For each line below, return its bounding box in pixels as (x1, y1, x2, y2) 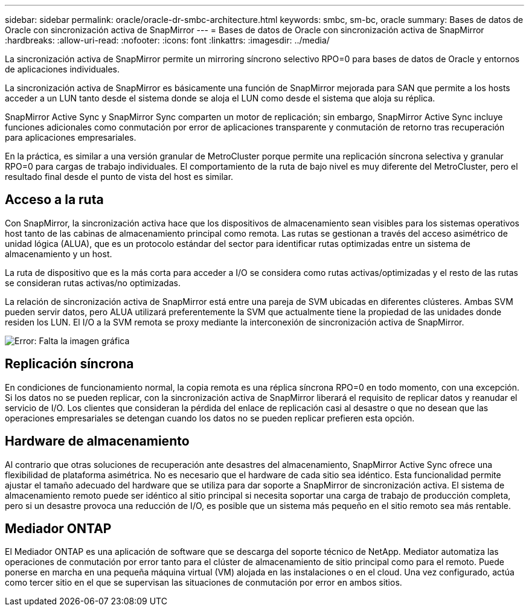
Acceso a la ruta (5, 192, 104, 208)
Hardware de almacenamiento (5, 433, 190, 449)
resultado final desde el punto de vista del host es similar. (5, 171, 234, 182)
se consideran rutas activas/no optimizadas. (5, 277, 181, 288)
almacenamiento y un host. (5, 248, 112, 259)
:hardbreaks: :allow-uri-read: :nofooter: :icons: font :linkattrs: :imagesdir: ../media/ (5, 35, 330, 45)
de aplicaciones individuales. (5, 64, 120, 74)
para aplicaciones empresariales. (5, 132, 136, 142)
